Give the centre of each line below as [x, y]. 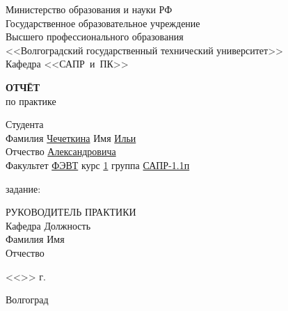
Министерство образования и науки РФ [89, 9]
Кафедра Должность [48, 225]
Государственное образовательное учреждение [103, 23]
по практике [31, 101]
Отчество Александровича [61, 151]
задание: [23, 188]
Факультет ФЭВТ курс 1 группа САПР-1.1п [98, 165]
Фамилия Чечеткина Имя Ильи [71, 137]
